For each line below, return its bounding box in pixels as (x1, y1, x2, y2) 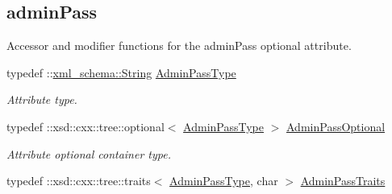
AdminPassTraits (300, 172, 386, 189)
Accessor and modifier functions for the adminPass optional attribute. (6, 37, 352, 54)
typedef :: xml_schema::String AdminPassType (6, 64, 236, 80)
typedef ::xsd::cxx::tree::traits (6, 172, 151, 189)
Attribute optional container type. (6, 145, 171, 162)
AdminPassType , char (169, 172, 278, 189)
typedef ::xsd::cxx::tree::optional (6, 118, 165, 134)
